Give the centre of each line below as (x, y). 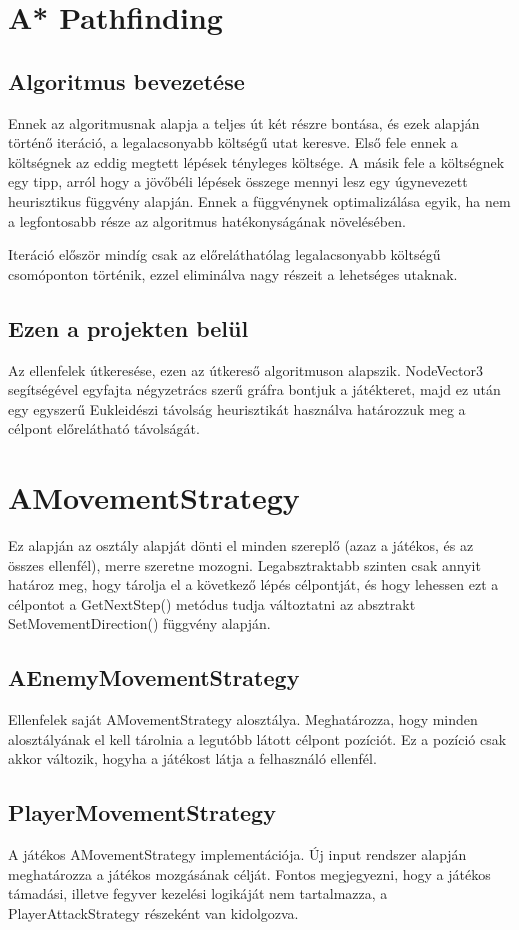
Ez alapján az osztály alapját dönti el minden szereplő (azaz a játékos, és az (241, 545)
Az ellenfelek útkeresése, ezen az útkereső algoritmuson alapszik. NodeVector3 (245, 369)
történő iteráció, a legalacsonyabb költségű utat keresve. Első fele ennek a (233, 142)
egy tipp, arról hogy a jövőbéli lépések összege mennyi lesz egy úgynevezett (238, 181)
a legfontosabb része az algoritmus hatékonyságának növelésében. (207, 220)
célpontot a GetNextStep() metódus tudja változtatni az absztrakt (212, 603)
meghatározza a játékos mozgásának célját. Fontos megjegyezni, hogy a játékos (249, 873)
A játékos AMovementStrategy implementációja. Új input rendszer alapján (237, 854)
